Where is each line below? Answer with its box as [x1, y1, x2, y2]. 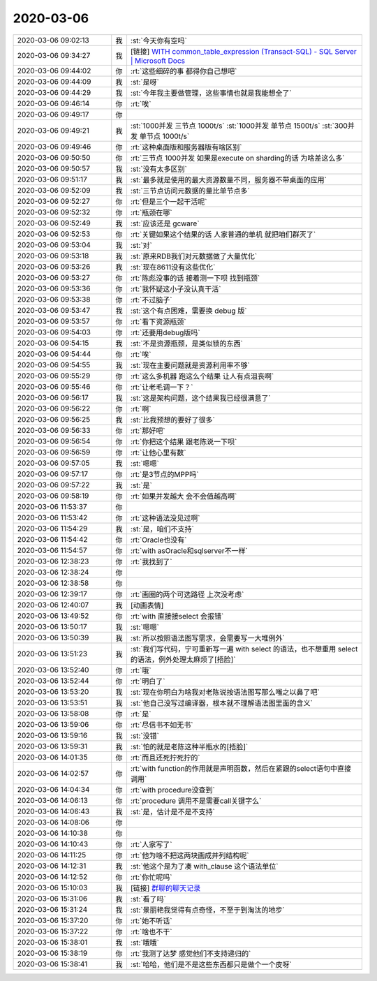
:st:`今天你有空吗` [130, 36, 188, 45]
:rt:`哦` [130, 665, 151, 675]
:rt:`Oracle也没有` [130, 535, 187, 545]
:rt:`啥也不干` [130, 927, 172, 936]
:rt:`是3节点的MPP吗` [130, 469, 199, 479]
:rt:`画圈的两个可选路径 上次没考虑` [130, 589, 244, 599]
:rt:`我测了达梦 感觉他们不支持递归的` [130, 948, 251, 958]
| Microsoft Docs [130, 56, 185, 66]
